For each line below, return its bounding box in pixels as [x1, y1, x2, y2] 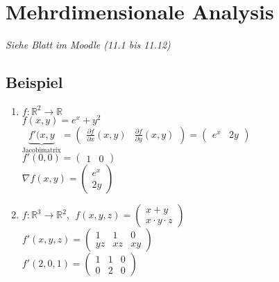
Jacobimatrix [22, 146, 61, 154]
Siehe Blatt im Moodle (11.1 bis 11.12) [6, 37, 171, 52]
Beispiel [6, 71, 63, 93]
